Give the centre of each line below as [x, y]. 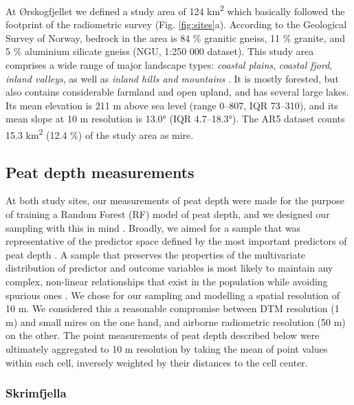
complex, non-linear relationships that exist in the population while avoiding [167, 282]
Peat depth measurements [100, 172]
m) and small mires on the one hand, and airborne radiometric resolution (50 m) [176, 321]
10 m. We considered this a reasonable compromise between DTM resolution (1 [173, 308]
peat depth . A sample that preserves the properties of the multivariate [156, 254]
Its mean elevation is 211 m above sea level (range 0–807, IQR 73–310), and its [172, 105]
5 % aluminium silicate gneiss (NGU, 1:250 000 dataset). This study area [160, 51]
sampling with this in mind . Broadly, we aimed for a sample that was [153, 227]
